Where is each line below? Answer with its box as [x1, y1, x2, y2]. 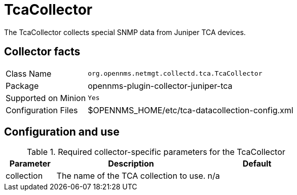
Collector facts [4, 45, 81, 58]
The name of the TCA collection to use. [56, 171, 206, 181]
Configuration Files [6, 105, 78, 115]
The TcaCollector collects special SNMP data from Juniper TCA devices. [4, 27, 246, 37]
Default [242, 158, 272, 169]
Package [6, 80, 39, 91]
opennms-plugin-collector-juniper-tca [88, 80, 233, 91]
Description [108, 158, 154, 169]
